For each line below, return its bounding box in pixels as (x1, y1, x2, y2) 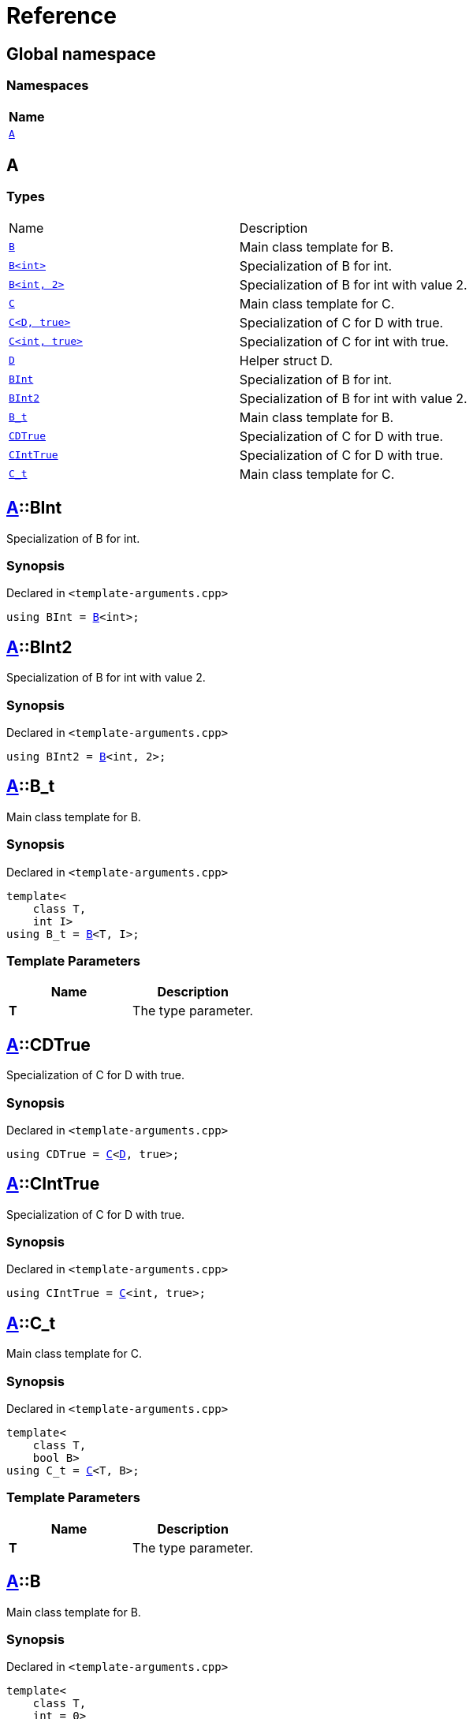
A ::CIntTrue (6, 1174, 100, 1194)
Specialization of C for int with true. (239, 333, 449, 349)
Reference (6, 2, 117, 29)
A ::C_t (6, 1313, 56, 1333)
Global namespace (6, 43, 156, 64)
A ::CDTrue (6, 1034, 91, 1055)
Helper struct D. (239, 352, 333, 368)
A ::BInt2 (6, 637, 73, 657)
